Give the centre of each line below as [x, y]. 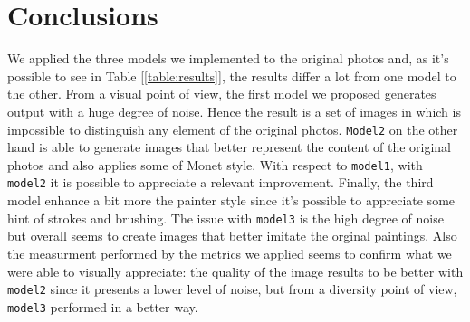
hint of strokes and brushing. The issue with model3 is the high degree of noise [225, 218]
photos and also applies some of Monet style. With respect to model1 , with [215, 164]
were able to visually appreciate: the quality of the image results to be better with [235, 271]
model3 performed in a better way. [103, 306]
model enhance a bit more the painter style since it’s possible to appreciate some [231, 200]
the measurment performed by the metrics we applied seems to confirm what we [230, 253]
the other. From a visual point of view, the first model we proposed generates [222, 94]
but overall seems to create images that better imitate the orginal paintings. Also [232, 236]
